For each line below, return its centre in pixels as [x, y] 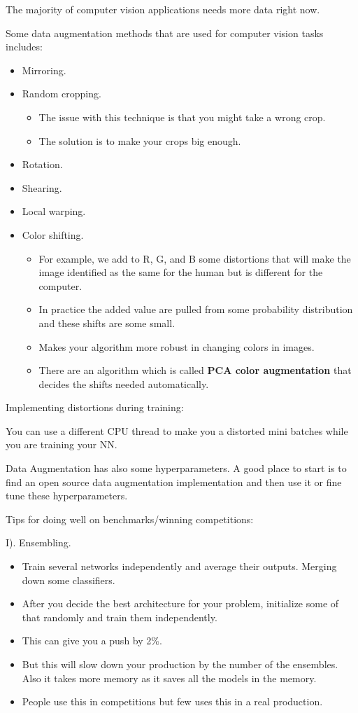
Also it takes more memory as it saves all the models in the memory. [169, 678]
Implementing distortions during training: [95, 407]
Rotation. [42, 164]
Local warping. [54, 211]
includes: [24, 47]
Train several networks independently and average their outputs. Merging [179, 566]
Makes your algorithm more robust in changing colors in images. [177, 346]
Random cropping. [62, 94]
